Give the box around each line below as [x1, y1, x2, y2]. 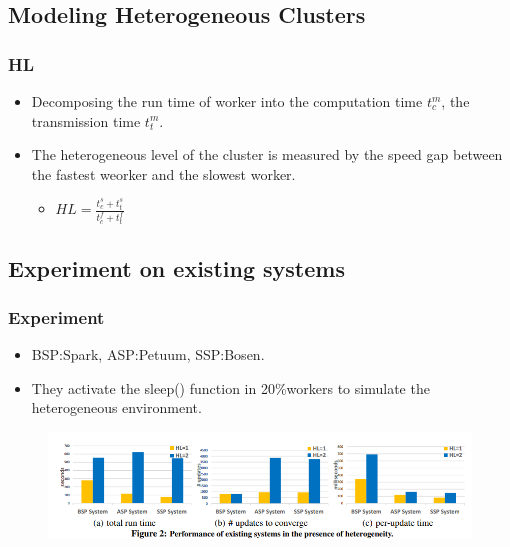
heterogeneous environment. [31, 397, 202, 418]
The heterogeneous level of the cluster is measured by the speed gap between [31, 144, 503, 165]
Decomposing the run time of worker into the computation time [31, 91, 423, 111]
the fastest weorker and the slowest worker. [31, 163, 296, 184]
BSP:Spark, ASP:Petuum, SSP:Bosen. [31, 344, 265, 365]
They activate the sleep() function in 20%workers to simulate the [31, 377, 430, 398]
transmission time [31, 110, 141, 131]
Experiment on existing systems [8, 252, 345, 283]
